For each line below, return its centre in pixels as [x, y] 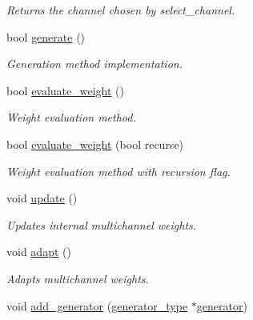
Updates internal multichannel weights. [102, 224]
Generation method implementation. [94, 64]
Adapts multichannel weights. [78, 278]
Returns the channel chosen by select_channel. [121, 10]
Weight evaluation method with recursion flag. [118, 171]
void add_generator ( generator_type [97, 305]
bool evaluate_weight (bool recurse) [95, 144]
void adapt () [39, 252]
